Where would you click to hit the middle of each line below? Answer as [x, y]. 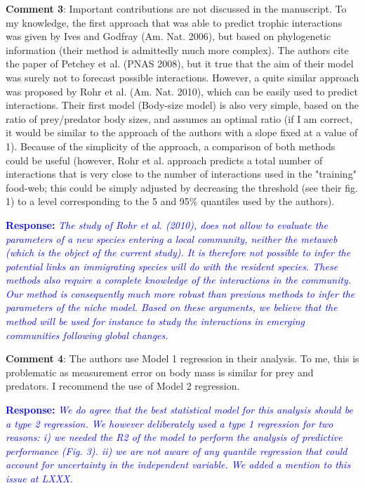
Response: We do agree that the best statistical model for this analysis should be [179, 410]
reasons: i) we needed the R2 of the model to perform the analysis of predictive [174, 437]
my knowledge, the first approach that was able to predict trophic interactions [174, 22]
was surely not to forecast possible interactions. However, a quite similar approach [182, 77]
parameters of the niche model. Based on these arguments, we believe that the [172, 307]
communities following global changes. [87, 335]
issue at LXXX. [39, 478]
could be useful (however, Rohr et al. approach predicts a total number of [164, 160]
